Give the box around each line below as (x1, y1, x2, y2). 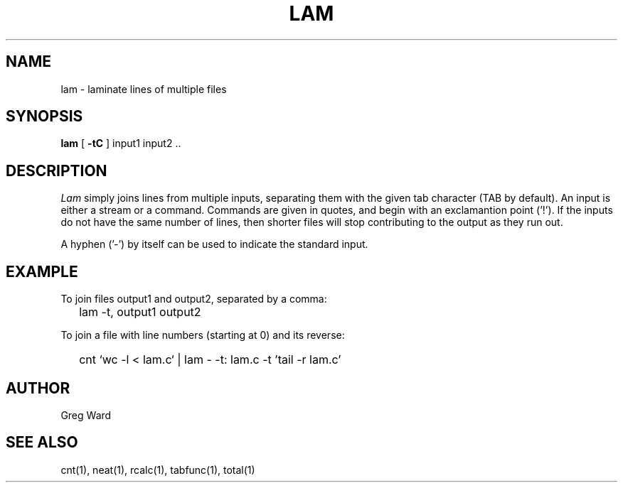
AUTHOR (6, 379, 70, 397)
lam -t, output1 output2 (79, 305, 201, 320)
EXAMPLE (6, 262, 78, 281)
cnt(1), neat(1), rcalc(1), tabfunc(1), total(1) (60, 463, 255, 476)
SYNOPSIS (6, 107, 83, 126)
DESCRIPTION (6, 161, 107, 180)
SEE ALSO (6, 433, 78, 452)
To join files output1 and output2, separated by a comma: (60, 293, 327, 305)
